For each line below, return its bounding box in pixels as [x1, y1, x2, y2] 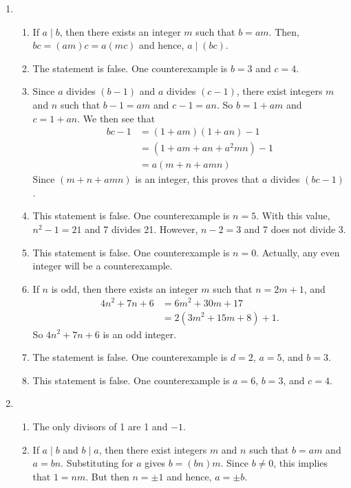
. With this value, [256, 208, 330, 223]
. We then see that [77, 111, 156, 125]
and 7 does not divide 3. [244, 222, 346, 236]
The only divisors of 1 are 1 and [32, 419, 168, 433]
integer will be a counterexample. [32, 258, 173, 273]
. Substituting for [61, 456, 134, 470]
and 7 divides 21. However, [85, 222, 198, 236]
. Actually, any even [256, 245, 340, 259]
